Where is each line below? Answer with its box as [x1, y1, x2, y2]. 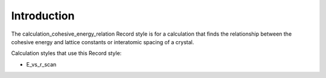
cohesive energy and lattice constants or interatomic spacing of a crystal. [11, 38, 194, 45]
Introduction [11, 9, 75, 22]
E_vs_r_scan [26, 60, 57, 68]
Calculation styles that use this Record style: [11, 50, 122, 57]
